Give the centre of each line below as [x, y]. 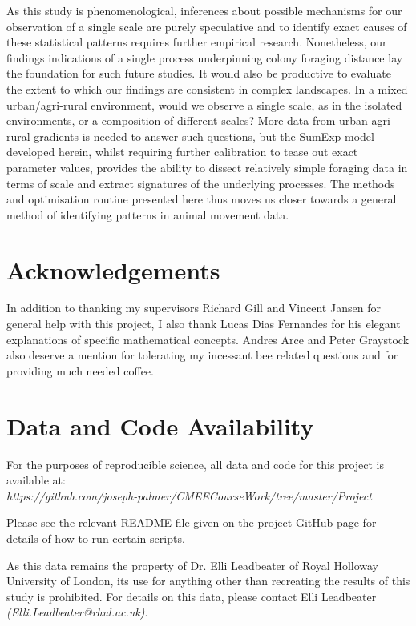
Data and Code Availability [160, 425]
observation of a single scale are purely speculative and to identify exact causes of [207, 26]
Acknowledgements [113, 269]
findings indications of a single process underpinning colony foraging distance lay [205, 57]
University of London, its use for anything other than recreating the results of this [208, 581]
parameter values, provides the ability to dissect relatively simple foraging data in [207, 167]
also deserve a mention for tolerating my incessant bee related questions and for [202, 355]
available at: [36, 480]
